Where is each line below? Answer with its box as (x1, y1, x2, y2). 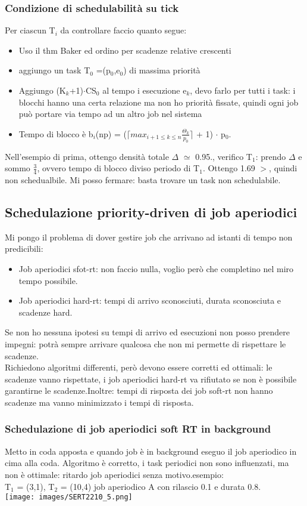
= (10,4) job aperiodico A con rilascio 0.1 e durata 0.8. (60, 480, 261, 492)
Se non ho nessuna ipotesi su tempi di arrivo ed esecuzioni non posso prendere (5, 326, 290, 338)
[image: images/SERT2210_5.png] (5, 493, 133, 502)
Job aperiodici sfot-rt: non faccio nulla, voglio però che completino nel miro (18, 262, 294, 274)
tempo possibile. (18, 274, 78, 286)
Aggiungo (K (18, 84, 66, 96)
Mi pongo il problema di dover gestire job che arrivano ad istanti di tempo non (5, 230, 293, 243)
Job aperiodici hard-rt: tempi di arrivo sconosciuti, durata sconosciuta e (18, 294, 281, 307)
